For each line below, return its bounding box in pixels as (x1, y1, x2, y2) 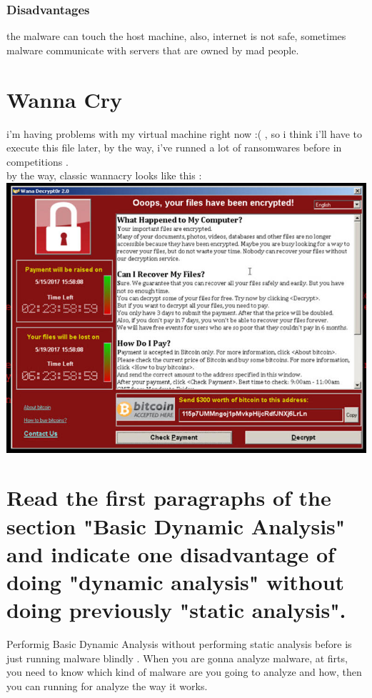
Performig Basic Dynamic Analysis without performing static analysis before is (6, 637, 352, 652)
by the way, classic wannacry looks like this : (6, 168, 202, 183)
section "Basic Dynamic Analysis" (6, 511, 346, 540)
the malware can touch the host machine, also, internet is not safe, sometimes (6, 29, 346, 44)
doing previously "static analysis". (6, 595, 346, 624)
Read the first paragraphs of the (6, 483, 331, 512)
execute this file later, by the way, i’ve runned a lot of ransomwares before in (6, 140, 342, 155)
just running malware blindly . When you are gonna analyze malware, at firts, (6, 650, 348, 665)
